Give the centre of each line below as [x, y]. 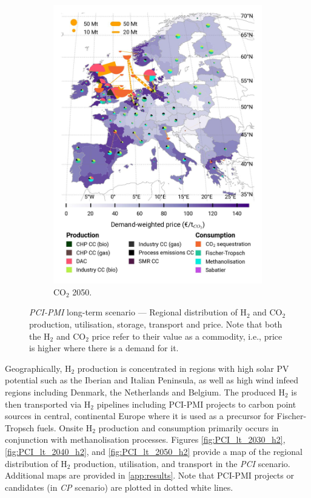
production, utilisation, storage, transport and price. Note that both [156, 324]
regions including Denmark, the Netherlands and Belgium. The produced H [145, 392]
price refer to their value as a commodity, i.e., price [187, 336]
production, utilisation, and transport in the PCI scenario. [182, 463]
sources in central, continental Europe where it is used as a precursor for [139, 416]
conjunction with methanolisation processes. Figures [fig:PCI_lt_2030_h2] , [145, 439]
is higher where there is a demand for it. [104, 348]
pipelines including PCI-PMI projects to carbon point [196, 404]
